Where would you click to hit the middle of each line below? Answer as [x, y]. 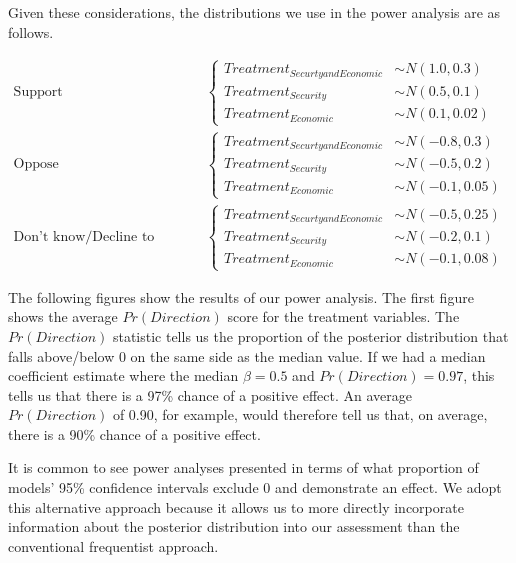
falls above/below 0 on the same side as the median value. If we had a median [247, 355]
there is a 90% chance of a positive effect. [134, 433]
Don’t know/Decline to [84, 236]
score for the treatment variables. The [343, 316]
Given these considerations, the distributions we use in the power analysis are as [254, 12]
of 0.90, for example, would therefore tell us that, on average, [300, 414]
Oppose [36, 164]
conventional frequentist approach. [113, 545]
